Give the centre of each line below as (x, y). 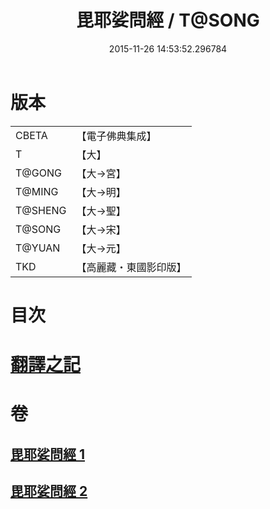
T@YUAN (38, 248)
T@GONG (38, 173)
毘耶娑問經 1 (48, 454)
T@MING (37, 191)
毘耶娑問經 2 (49, 491)
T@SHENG (41, 210)
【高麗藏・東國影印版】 (131, 267)
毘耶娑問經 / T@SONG (168, 20)
